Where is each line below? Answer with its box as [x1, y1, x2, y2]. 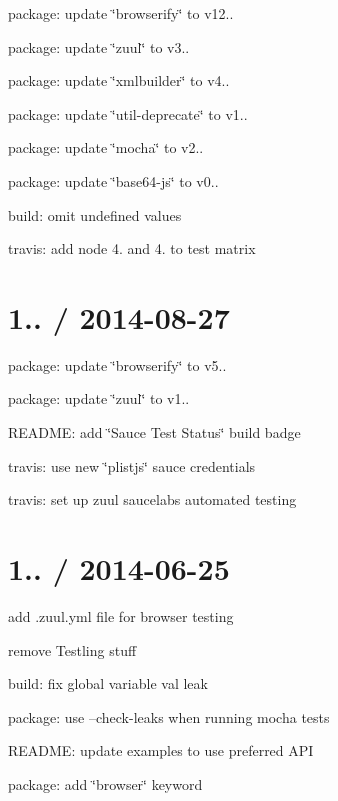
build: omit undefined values [8, 204, 182, 225]
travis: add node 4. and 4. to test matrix [8, 238, 256, 259]
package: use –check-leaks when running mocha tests [8, 706, 330, 727]
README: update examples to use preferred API [8, 740, 314, 761]
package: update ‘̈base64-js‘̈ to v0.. [8, 170, 219, 191]
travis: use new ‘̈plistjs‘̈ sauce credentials [8, 455, 256, 476]
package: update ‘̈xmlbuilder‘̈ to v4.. [8, 70, 230, 91]
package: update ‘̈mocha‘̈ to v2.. [8, 137, 204, 158]
